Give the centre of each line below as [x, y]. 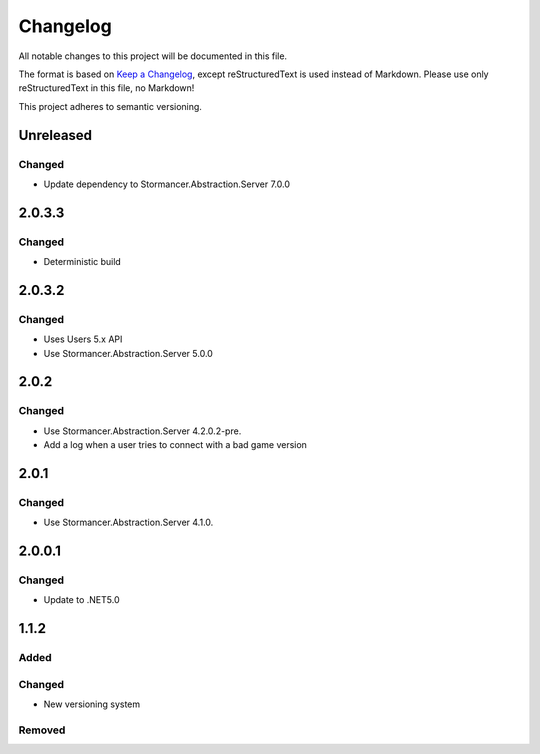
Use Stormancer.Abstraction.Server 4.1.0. [128, 522]
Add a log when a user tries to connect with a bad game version [175, 445]
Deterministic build [82, 262]
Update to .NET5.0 [81, 600]
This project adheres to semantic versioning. [110, 106]
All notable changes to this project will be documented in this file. [153, 56]
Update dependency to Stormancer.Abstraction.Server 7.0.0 [166, 184]
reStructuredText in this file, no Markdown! [106, 88]
